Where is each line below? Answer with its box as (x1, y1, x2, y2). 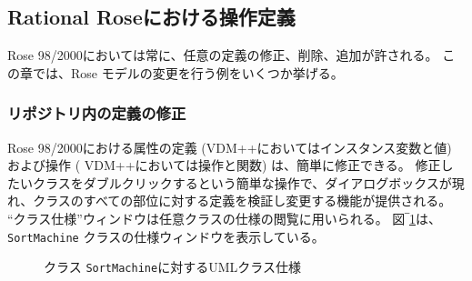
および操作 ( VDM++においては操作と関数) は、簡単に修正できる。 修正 (7, 156, 441, 175)
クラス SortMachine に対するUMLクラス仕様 (44, 257, 301, 276)
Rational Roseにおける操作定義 (7, 3, 296, 31)
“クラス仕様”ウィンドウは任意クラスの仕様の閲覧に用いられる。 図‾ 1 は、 (7, 208, 441, 227)
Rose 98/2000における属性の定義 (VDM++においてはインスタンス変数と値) (7, 137, 452, 156)
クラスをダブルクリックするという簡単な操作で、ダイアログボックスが (32, 173, 452, 192)
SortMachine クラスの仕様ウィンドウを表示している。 (7, 226, 325, 246)
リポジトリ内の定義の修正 (7, 102, 186, 125)
